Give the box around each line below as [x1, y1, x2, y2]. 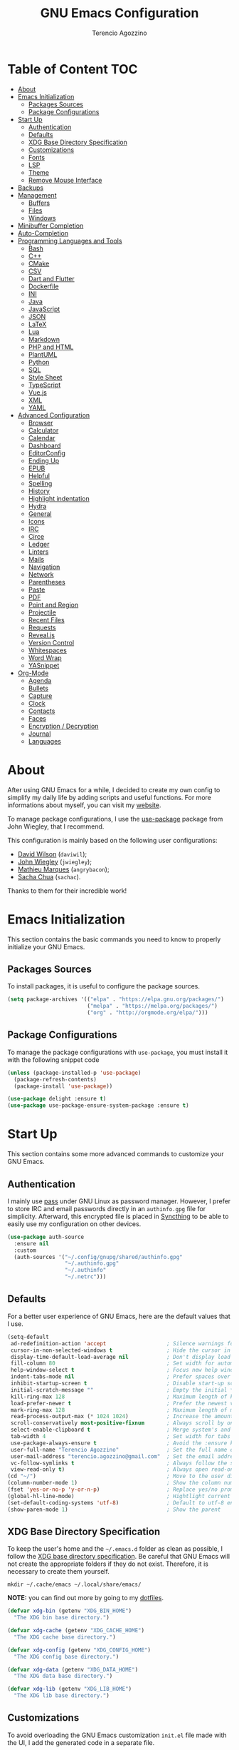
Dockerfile [28, 282, 59, 290]
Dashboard [28, 441, 61, 450]
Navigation [28, 562, 60, 571]
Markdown [28, 335, 60, 343]
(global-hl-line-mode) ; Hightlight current [7, 1492, 231, 1499]
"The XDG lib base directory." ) [14, 1692, 110, 1699]
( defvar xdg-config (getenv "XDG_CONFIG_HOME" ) [7, 1647, 152, 1654]
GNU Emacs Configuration [40, 5, 199, 21]
